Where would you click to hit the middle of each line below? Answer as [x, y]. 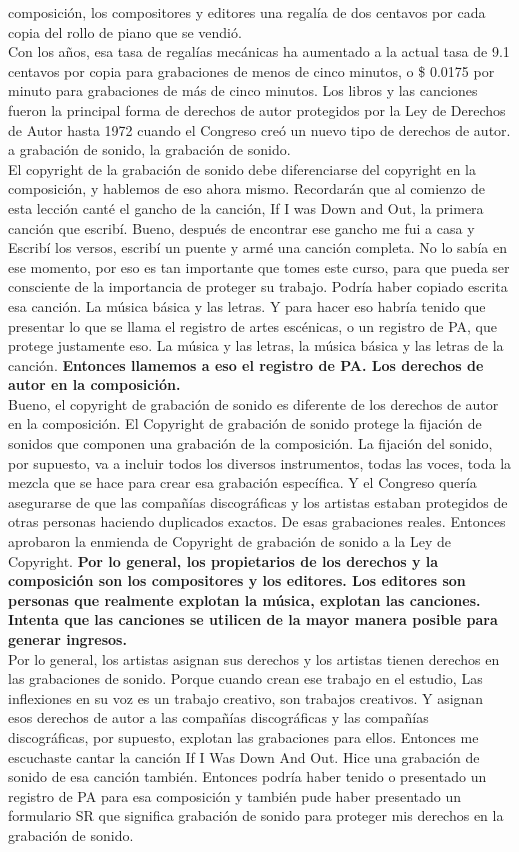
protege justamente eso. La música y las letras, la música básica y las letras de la [256, 345]
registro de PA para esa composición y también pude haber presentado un [234, 795]
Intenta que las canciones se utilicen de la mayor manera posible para [253, 619]
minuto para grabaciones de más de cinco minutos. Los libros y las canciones [243, 90]
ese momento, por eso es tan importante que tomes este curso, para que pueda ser [259, 266]
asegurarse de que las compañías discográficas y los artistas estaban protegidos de [258, 501]
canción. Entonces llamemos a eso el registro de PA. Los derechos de [246, 364]
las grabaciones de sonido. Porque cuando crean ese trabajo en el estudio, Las [245, 678]
